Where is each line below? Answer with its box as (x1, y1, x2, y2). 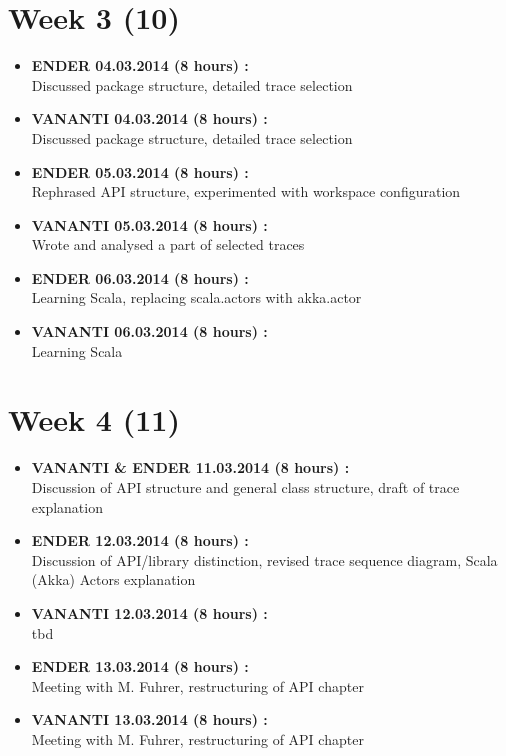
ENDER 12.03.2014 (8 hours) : (31, 530, 249, 551)
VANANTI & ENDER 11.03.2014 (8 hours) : (31, 457, 350, 478)
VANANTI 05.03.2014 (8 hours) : (31, 214, 268, 235)
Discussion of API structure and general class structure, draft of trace (31, 476, 460, 497)
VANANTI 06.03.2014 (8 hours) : (31, 321, 268, 342)
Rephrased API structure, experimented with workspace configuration (31, 181, 461, 202)
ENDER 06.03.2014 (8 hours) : (31, 267, 249, 288)
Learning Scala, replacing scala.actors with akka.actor (31, 287, 362, 308)
